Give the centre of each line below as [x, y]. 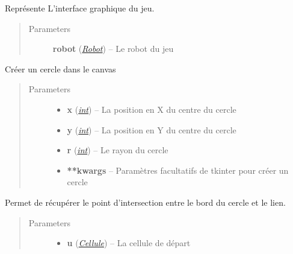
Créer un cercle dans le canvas [60, 68]
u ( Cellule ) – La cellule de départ [129, 243]
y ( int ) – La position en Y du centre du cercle [152, 129]
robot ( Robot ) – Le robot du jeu [113, 49]
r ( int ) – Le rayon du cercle [118, 150]
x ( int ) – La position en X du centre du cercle [152, 109]
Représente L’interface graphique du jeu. [80, 8]
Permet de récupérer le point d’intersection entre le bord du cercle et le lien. [145, 202]
